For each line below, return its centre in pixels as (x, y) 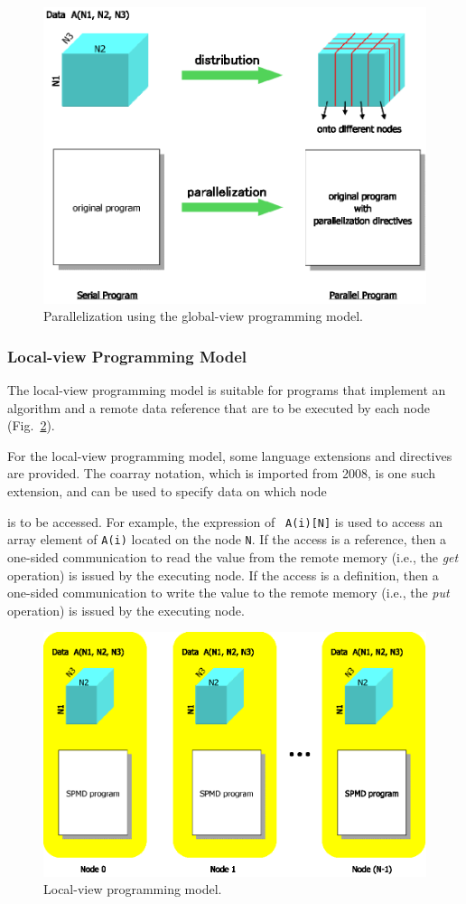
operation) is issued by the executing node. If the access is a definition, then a (223, 574)
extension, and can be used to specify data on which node (167, 491)
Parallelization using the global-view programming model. (203, 316)
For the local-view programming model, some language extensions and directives (230, 455)
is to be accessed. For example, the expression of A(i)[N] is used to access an (225, 521)
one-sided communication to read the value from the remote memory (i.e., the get (233, 556)
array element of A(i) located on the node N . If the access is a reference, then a (227, 539)
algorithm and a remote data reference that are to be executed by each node (219, 407)
